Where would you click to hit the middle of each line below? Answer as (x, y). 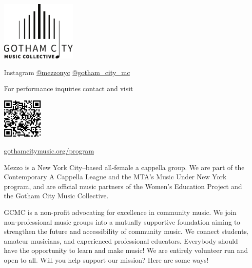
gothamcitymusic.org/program (49, 150)
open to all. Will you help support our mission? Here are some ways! (106, 259)
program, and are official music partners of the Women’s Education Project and (123, 186)
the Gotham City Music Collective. (56, 196)
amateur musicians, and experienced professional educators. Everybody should (121, 240)
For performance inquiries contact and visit (68, 88)
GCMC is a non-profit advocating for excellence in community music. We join (120, 212)
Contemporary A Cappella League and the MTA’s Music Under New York (115, 177)
